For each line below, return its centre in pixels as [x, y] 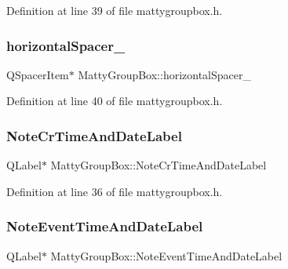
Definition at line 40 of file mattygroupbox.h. [115, 101]
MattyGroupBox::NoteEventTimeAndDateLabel [166, 255]
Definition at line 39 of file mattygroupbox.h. [115, 10]
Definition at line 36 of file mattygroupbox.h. [115, 191]
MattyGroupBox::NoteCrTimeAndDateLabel [159, 165]
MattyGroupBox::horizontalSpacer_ [164, 74]
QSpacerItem [38, 74]
